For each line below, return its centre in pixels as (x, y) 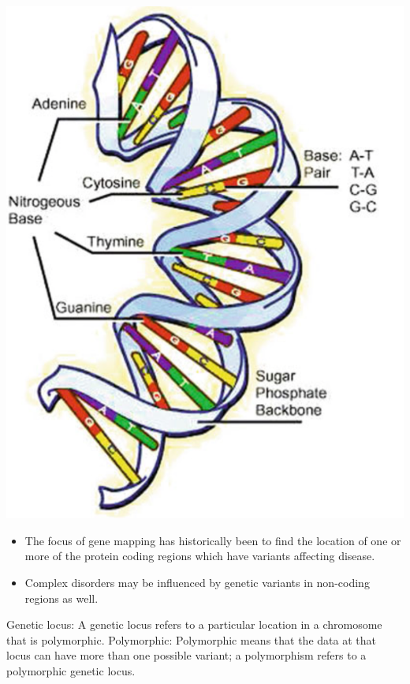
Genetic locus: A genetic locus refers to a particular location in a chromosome (194, 624)
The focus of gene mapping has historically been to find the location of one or (213, 540)
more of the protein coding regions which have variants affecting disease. (200, 556)
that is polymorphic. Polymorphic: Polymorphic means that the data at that (191, 639)
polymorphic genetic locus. (71, 670)
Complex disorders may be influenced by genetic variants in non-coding (197, 582)
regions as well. (61, 598)
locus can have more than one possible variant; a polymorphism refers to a (186, 655)
